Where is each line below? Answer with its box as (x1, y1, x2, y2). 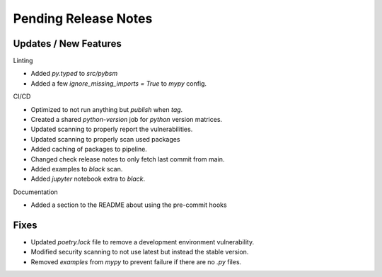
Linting (13, 57, 33, 65)
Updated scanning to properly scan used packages (30, 135, 180, 143)
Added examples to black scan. (30, 164, 123, 173)
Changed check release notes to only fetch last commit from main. (30, 154, 225, 163)
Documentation (13, 188, 58, 196)
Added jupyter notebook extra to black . (30, 174, 146, 183)
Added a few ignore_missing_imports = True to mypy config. (30, 79, 207, 88)
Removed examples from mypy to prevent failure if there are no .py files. (30, 257, 242, 266)
